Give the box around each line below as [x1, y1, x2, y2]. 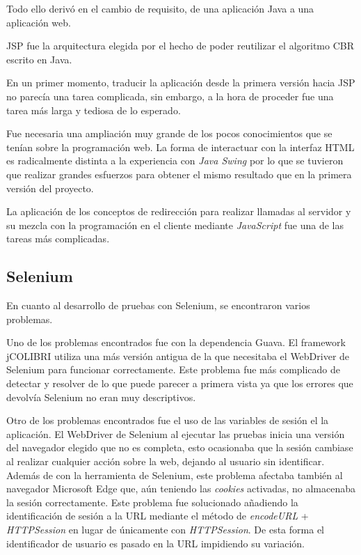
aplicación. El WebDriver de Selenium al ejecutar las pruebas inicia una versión [6, 426, 345, 441]
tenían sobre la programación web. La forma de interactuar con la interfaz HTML [6, 139, 355, 154]
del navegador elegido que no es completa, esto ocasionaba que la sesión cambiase [6, 440, 353, 455]
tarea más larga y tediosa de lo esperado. [6, 102, 181, 117]
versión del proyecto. [6, 180, 94, 195]
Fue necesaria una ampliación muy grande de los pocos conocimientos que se [6, 126, 332, 141]
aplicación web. [6, 15, 71, 29]
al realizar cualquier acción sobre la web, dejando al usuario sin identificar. [6, 454, 325, 469]
